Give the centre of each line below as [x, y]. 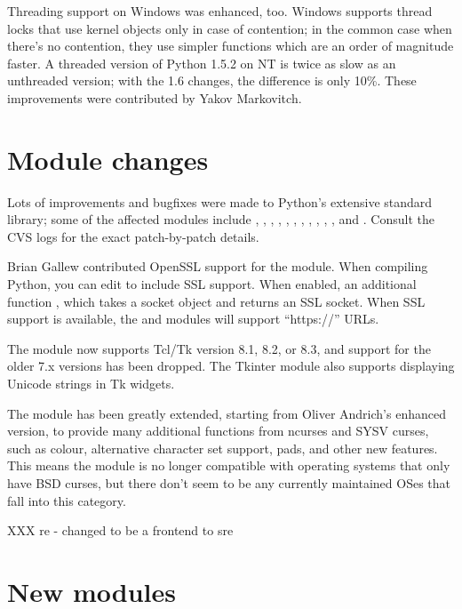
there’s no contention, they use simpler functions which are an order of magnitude [231, 46]
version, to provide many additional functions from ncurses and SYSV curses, [218, 431]
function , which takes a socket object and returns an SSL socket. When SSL [216, 301]
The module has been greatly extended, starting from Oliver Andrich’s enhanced [227, 413]
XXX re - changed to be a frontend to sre [120, 530]
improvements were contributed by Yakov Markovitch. [155, 97]
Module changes [108, 159]
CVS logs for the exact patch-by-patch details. [133, 236]
